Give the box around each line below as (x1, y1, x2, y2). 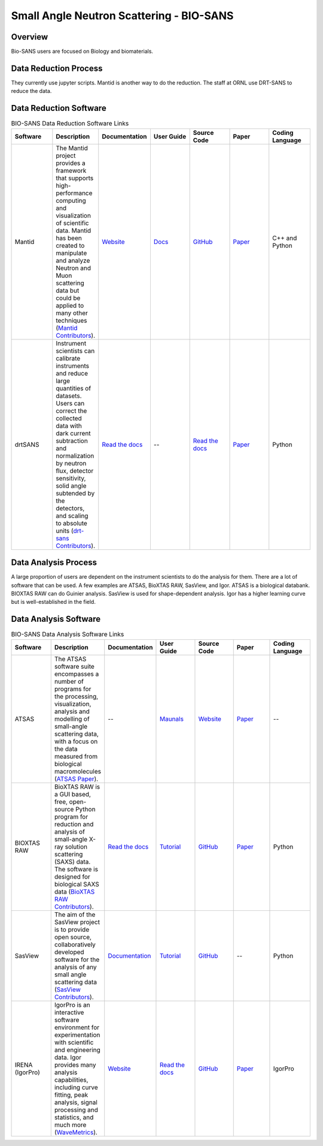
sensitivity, (56, 474, 86, 482)
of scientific (56, 219, 89, 227)
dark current (56, 429, 91, 437)
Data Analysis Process (11, 558, 97, 568)
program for (54, 813, 89, 821)
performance (56, 189, 93, 197)
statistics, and (54, 1113, 94, 1121)
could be (56, 294, 81, 302)
